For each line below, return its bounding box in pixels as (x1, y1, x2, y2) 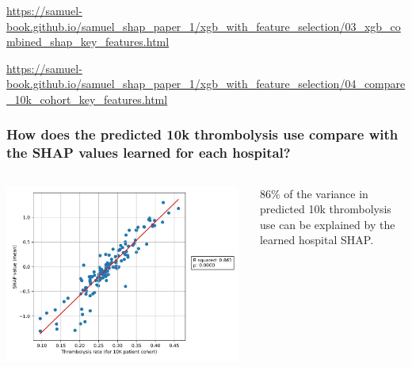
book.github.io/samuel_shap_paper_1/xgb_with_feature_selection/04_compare (6, 75, 406, 92)
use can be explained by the (259, 216, 395, 232)
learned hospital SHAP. (259, 231, 374, 248)
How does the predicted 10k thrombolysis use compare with (6, 124, 399, 144)
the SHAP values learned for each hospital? (6, 143, 291, 162)
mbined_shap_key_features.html (6, 33, 170, 50)
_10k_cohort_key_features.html (6, 90, 168, 107)
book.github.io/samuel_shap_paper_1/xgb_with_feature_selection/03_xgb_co (6, 17, 401, 34)
